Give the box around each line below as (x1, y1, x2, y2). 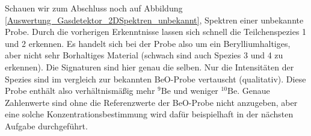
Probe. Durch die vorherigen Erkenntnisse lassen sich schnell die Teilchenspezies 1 (5, 25, 307, 38)
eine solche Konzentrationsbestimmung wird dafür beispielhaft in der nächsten (5, 108, 294, 120)
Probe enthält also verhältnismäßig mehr (5, 84, 155, 97)
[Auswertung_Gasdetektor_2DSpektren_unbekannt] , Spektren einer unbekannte (5, 13, 304, 26)
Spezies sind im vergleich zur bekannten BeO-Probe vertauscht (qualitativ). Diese (5, 72, 306, 85)
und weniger (173, 84, 218, 97)
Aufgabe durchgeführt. (5, 119, 88, 132)
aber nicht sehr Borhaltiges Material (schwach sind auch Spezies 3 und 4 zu (5, 49, 283, 61)
